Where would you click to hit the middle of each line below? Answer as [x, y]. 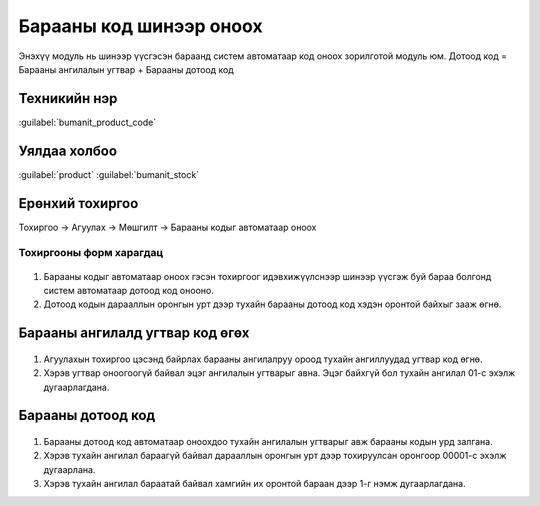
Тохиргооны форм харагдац [91, 253]
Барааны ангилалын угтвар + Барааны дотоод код [126, 69]
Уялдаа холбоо [68, 150]
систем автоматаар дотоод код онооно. [128, 290]
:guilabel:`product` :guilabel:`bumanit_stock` [109, 174]
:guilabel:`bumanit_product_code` [87, 122]
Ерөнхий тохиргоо [78, 203]
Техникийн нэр [68, 98]
